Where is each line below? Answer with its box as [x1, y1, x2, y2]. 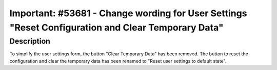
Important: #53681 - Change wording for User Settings [9, 8, 247, 19]
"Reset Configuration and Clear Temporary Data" [9, 22, 224, 33]
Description [9, 37, 51, 46]
